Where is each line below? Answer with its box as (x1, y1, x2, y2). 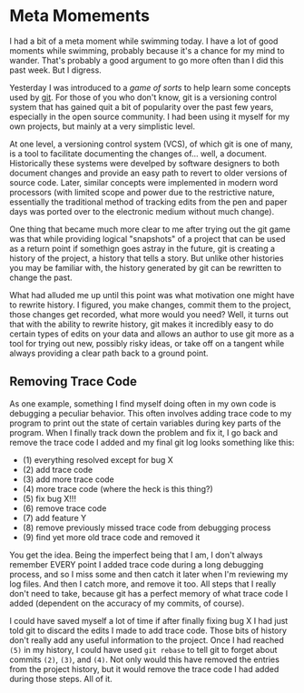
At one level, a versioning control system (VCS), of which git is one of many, (9, 138, 293, 149)
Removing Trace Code (9, 374, 138, 389)
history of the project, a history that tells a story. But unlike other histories (9, 252, 284, 264)
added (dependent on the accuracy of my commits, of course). (9, 598, 245, 608)
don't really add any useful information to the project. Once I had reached (9, 634, 284, 646)
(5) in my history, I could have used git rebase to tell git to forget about (9, 644, 278, 655)
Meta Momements (9, 5, 150, 26)
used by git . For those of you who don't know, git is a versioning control (9, 92, 278, 103)
